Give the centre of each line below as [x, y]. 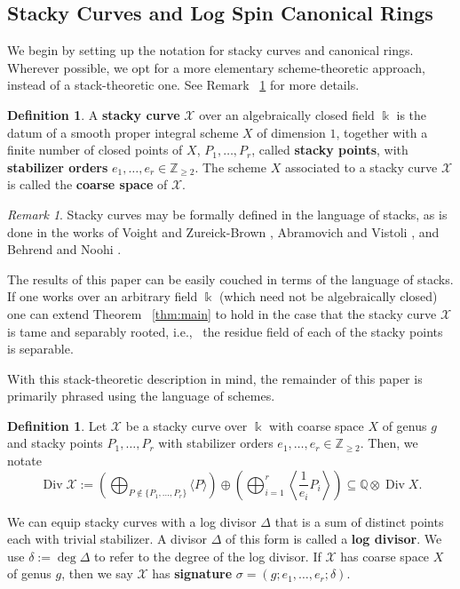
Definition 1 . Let [57, 425]
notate [24, 461]
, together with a [382, 132]
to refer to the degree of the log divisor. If [208, 556]
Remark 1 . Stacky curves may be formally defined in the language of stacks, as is [227, 214]
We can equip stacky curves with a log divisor [132, 521]
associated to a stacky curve [361, 167]
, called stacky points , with [330, 150]
